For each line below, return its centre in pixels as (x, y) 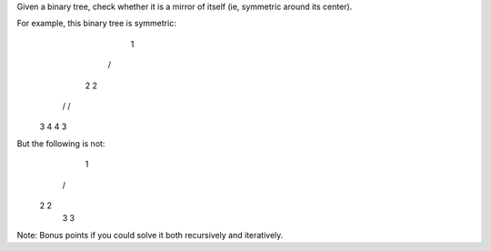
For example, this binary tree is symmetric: (96, 24)
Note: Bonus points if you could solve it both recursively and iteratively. (150, 235)
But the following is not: (61, 143)
